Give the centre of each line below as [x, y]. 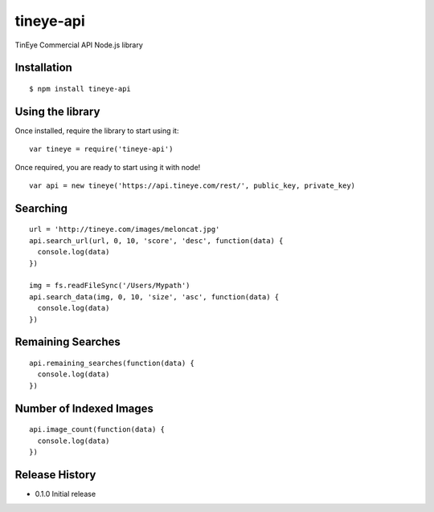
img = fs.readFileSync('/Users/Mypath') [110, 286]
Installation [43, 68]
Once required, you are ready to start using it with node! [108, 167]
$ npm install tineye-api [80, 89]
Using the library [57, 111]
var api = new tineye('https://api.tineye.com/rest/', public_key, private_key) [192, 186]
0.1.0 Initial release [66, 494]
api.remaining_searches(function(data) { [112, 363]
